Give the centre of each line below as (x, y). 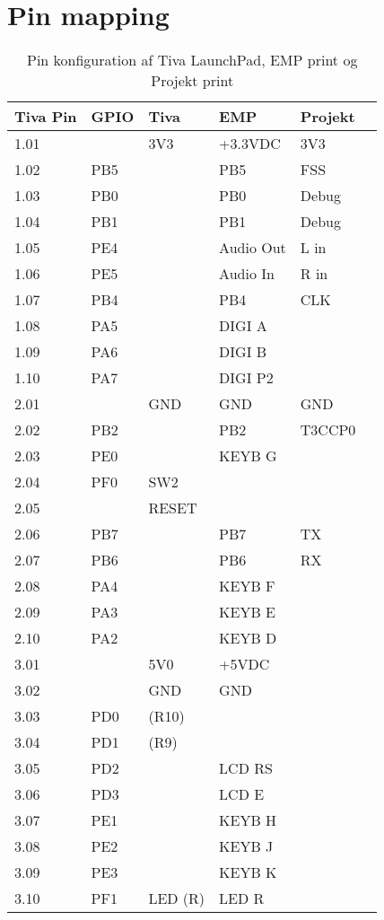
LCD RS (246, 768)
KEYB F (247, 586)
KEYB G (248, 456)
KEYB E (248, 612)
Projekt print (192, 81)
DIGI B (243, 352)
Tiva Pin (46, 117)
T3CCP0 (328, 430)
